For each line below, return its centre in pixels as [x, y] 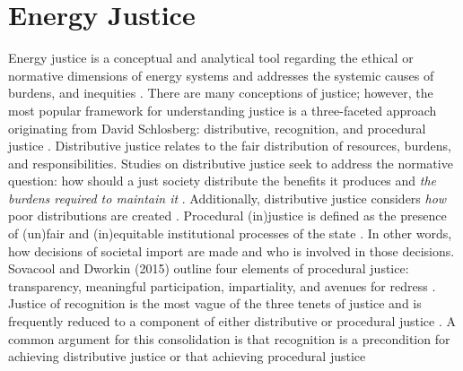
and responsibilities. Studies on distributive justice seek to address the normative [231, 163]
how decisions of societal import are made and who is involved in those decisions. [231, 250]
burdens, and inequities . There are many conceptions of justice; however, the [221, 93]
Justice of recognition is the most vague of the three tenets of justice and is [215, 303]
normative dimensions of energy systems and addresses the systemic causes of [221, 75]
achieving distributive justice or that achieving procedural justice [187, 356]
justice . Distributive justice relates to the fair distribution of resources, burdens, [230, 146]
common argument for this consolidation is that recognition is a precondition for [229, 338]
